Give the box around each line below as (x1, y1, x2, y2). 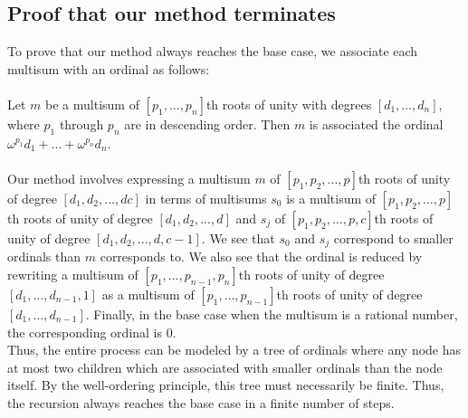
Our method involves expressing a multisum (7, 168, 251, 187)
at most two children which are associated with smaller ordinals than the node (7, 357, 443, 376)
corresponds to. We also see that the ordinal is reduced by (100, 247, 423, 266)
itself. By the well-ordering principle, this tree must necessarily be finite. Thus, (7, 375, 444, 394)
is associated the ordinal (309, 114, 444, 133)
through (59, 114, 104, 133)
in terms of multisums (145, 188, 267, 207)
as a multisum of (101, 285, 195, 304)
